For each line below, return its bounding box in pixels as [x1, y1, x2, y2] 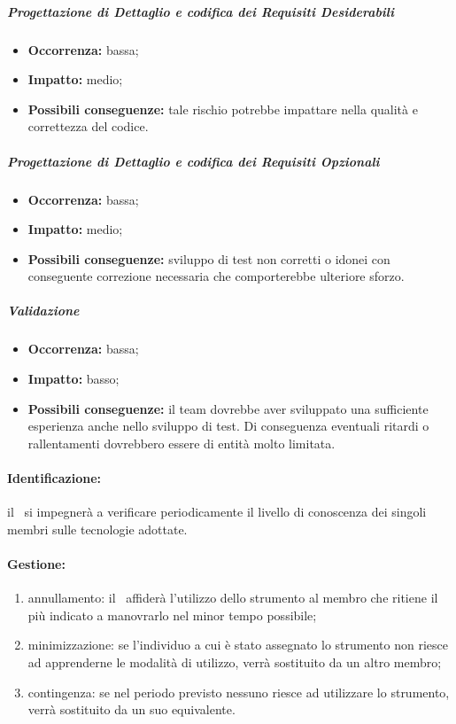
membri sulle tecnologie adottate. [7, 519, 188, 538]
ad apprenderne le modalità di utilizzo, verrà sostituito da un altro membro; [27, 652, 442, 671]
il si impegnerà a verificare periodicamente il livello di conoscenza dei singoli [7, 502, 427, 521]
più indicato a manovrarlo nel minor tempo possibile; [27, 605, 317, 624]
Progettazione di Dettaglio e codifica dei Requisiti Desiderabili [7, 2, 394, 20]
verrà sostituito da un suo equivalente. [27, 700, 236, 719]
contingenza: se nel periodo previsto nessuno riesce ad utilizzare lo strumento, [27, 682, 450, 701]
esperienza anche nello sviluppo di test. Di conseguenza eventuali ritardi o [27, 416, 429, 435]
